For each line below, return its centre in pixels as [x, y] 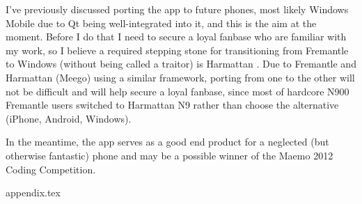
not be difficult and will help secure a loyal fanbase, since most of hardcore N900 [178, 91]
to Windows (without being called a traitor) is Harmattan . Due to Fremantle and [181, 64]
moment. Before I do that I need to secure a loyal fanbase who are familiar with [176, 37]
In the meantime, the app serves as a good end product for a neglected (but [167, 142]
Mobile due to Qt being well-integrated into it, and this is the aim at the [161, 23]
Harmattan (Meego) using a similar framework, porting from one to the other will [180, 77]
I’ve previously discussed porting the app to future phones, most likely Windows [177, 9]
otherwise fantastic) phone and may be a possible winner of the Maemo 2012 [170, 155]
